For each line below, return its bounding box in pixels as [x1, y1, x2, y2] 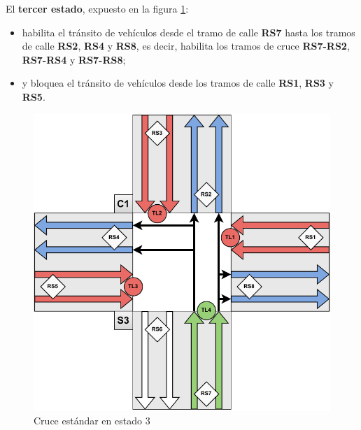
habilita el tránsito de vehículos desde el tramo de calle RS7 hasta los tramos [22, 24, 355, 39]
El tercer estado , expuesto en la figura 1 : [6, 1, 189, 15]
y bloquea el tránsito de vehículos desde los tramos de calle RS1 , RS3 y [22, 76, 334, 90]
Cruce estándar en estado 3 [34, 413, 150, 428]
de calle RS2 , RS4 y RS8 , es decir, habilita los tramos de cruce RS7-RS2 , [22, 38, 350, 53]
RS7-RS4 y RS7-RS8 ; [22, 52, 126, 66]
